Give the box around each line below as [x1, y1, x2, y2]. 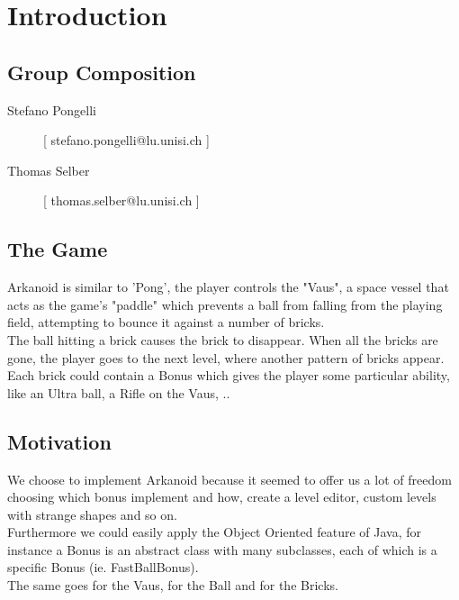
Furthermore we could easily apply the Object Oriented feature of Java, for [7, 523, 421, 541]
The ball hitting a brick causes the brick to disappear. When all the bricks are [7, 330, 438, 349]
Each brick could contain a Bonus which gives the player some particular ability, [7, 366, 450, 385]
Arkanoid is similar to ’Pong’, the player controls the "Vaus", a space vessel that [7, 277, 449, 296]
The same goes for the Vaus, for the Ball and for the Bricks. [7, 576, 338, 595]
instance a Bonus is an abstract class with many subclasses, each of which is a [7, 540, 437, 559]
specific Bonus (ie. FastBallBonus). [7, 558, 199, 577]
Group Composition [7, 58, 196, 86]
